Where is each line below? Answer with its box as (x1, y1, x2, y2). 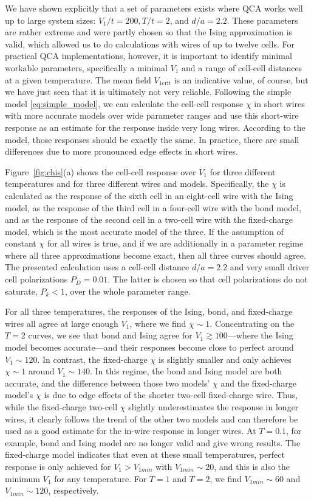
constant (5, 237, 36, 250)
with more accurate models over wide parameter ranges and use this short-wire (5, 109, 299, 122)
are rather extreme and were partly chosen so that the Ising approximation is (5, 26, 293, 38)
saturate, (5, 284, 38, 297)
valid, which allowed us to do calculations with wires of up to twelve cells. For (5, 37, 295, 50)
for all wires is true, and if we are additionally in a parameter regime (47, 237, 304, 250)
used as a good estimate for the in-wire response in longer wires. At (5, 424, 256, 437)
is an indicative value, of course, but (174, 73, 309, 86)
